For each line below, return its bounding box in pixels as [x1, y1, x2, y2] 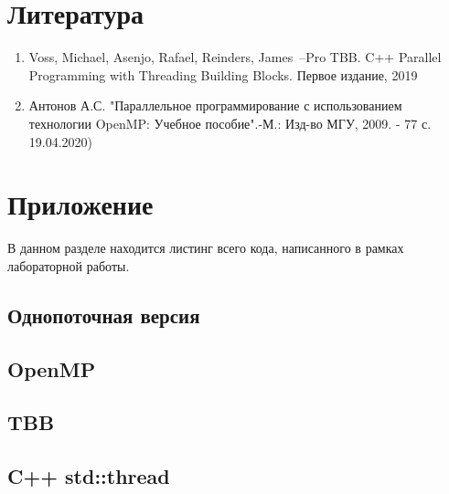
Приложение [7, 185, 154, 223]
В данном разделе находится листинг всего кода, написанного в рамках [7, 238, 404, 258]
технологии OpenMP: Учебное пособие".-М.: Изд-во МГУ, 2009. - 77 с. [28, 113, 432, 132]
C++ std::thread [7, 462, 170, 490]
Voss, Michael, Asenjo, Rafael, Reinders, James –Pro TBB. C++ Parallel [28, 47, 442, 67]
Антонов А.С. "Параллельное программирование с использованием [28, 96, 402, 115]
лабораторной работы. [7, 256, 130, 275]
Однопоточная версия [7, 300, 200, 329]
